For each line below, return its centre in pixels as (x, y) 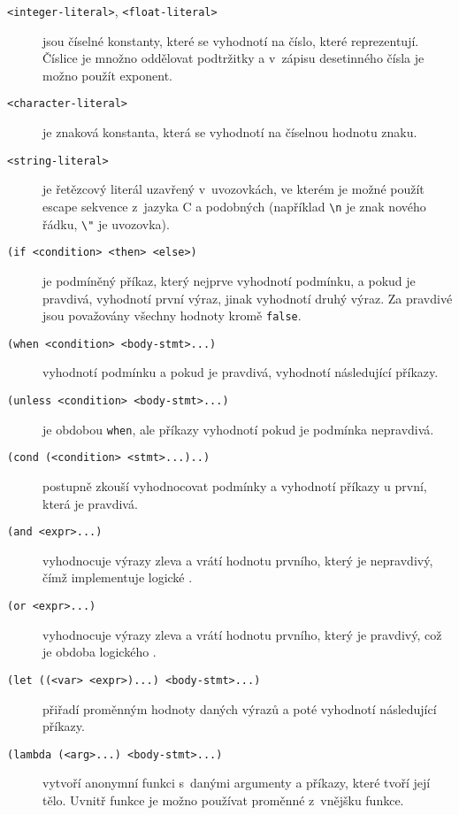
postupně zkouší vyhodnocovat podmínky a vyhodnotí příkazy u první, (235, 485)
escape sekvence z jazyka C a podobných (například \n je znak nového (234, 206)
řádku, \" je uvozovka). (106, 223)
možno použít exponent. (108, 75)
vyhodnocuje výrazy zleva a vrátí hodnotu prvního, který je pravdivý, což (242, 634)
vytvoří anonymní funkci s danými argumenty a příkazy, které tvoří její (237, 783)
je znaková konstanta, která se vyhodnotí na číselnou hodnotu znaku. (230, 132)
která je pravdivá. (90, 503)
